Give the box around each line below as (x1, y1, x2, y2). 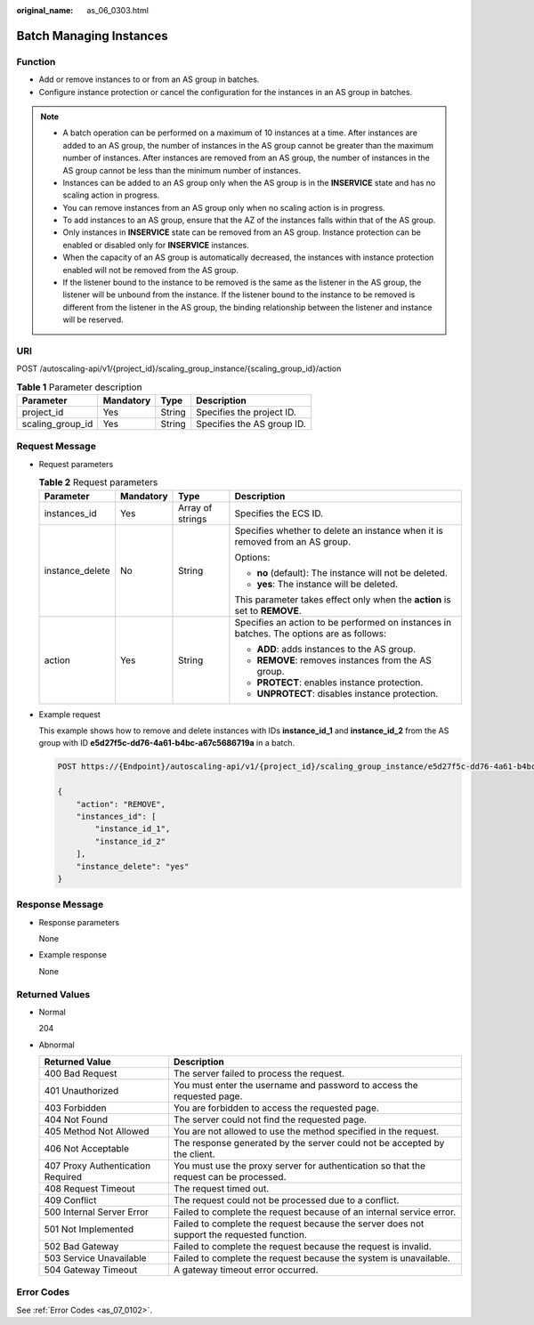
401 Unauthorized (44, 1085, 119, 1097)
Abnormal (38, 1039, 75, 1050)
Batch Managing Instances (16, 28, 168, 44)
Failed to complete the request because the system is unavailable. (174, 1252, 451, 1264)
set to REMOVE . (234, 604, 302, 617)
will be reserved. (62, 314, 124, 325)
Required (44, 1171, 83, 1184)
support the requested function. (174, 1229, 307, 1241)
